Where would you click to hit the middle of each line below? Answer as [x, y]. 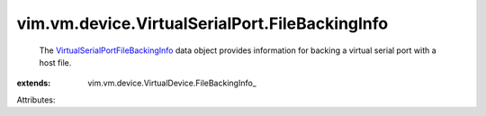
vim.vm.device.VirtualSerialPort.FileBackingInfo [202, 23]
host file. [55, 62]
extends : [34, 83]
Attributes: [36, 100]
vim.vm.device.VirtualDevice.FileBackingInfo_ [172, 83]
